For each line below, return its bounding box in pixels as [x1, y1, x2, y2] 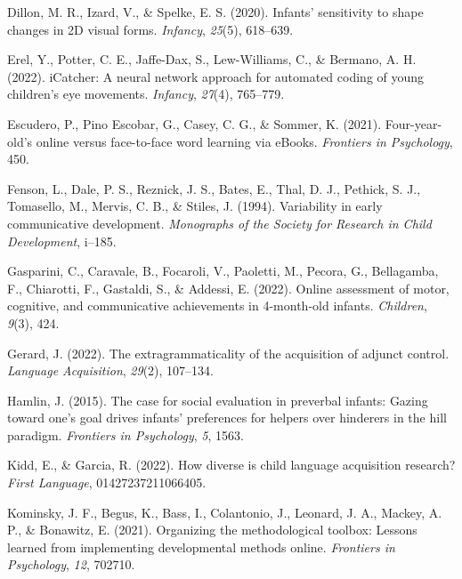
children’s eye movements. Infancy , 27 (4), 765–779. [7, 84, 285, 103]
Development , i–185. [7, 231, 117, 250]
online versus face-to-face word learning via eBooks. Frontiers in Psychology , [36, 132, 453, 150]
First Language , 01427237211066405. [7, 473, 207, 492]
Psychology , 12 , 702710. [7, 555, 135, 574]
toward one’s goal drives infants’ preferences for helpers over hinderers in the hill [7, 408, 447, 427]
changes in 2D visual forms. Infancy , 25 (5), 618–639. [7, 20, 294, 38]
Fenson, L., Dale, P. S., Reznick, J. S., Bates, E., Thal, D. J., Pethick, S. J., [7, 179, 421, 197]
